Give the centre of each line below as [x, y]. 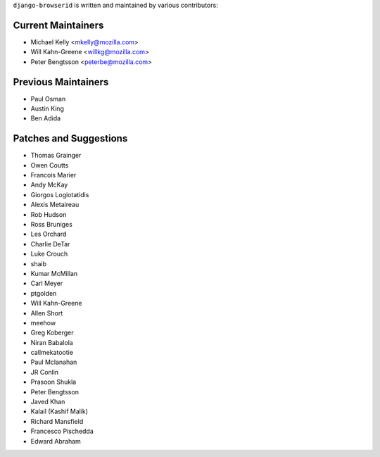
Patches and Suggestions [70, 138]
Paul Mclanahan [54, 362]
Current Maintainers [58, 25]
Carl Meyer [47, 283]
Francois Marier [53, 175]
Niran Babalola [52, 342]
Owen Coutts [50, 165]
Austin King [47, 108]
